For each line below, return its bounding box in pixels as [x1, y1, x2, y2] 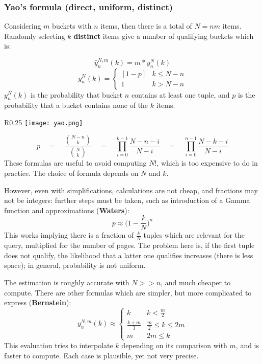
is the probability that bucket [30, 89, 123, 100]
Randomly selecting [4, 30, 65, 41]
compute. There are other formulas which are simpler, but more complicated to [4, 287, 252, 298]
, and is [235, 339, 259, 350]
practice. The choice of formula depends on [4, 168, 139, 178]
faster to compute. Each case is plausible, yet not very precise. [4, 350, 199, 360]
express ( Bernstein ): [4, 297, 71, 308]
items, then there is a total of [100, 20, 192, 31]
